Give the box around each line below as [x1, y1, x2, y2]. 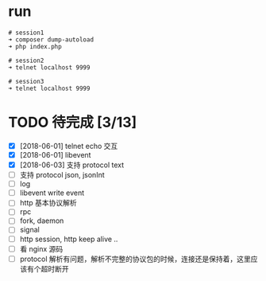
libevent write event [19, 188, 85, 197]
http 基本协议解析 [19, 198, 77, 208]
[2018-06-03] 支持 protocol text [19, 160, 125, 170]
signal [19, 225, 40, 235]
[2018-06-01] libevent [19, 150, 91, 159]
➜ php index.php [8, 42, 62, 50]
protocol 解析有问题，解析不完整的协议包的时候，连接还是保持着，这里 [19, 254, 252, 263]
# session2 [8, 57, 44, 64]
